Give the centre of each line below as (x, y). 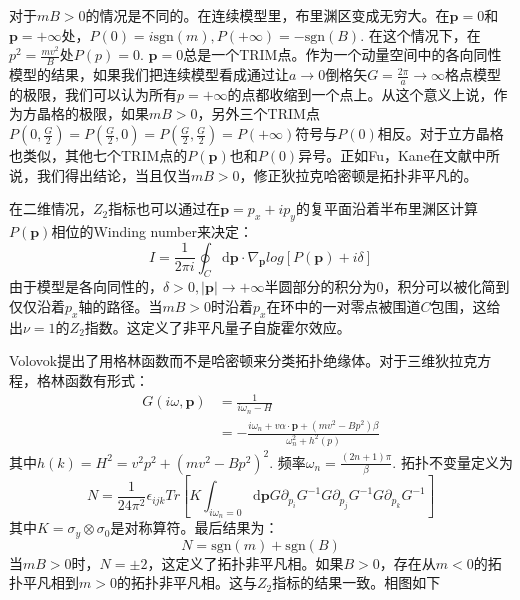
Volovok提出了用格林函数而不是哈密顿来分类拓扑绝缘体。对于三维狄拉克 (243, 360)
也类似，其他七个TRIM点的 (98, 155)
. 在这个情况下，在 (420, 34)
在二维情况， (51, 208)
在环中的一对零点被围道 (343, 306)
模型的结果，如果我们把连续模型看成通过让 (149, 74)
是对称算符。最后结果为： (194, 527)
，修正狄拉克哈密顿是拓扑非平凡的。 (358, 174)
